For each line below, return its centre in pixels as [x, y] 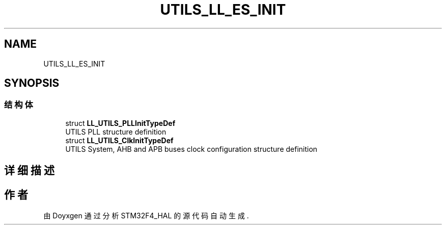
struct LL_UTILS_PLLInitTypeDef [120, 123]
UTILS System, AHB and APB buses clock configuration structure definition [191, 149]
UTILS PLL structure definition [116, 132]
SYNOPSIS [32, 83]
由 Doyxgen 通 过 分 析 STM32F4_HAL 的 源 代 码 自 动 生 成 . [146, 216]
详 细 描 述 [29, 171]
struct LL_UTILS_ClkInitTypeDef [119, 140]
